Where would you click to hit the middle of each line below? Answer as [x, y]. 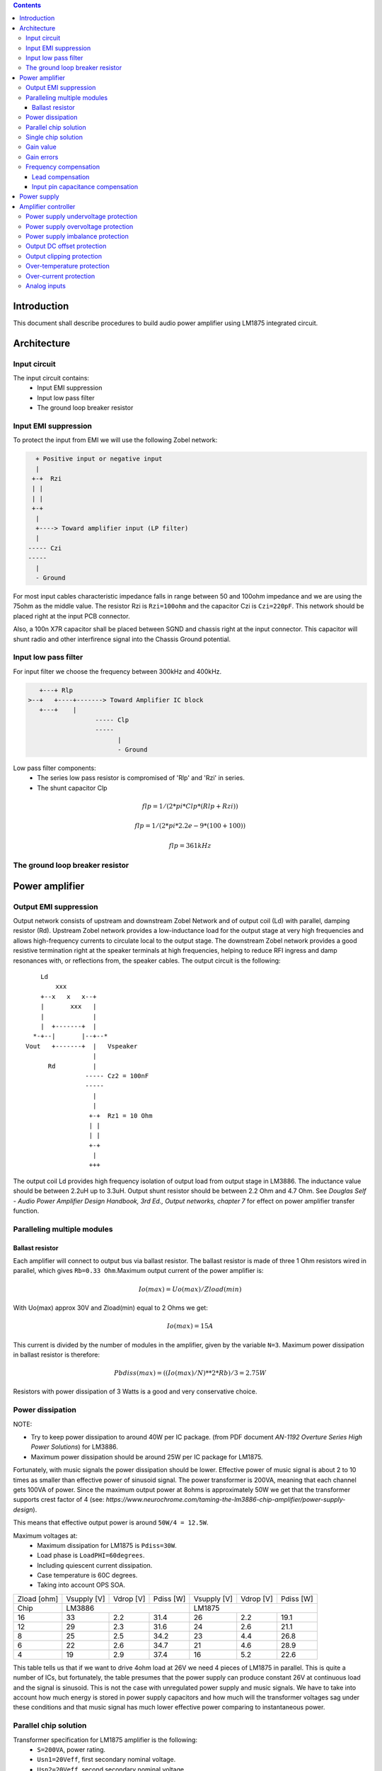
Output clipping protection [64, 256]
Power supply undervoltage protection [82, 217]
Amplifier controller [47, 206]
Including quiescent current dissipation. [95, 1565]
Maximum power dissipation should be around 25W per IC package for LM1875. [147, 1456]
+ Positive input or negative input [99, 459]
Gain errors [42, 157]
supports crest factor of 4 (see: [59, 1500]
